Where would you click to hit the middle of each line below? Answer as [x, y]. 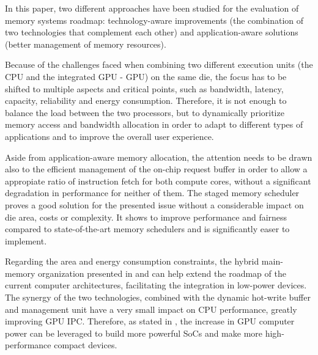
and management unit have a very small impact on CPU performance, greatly [151, 309]
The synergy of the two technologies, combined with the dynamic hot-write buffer [158, 297]
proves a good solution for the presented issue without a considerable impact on [154, 204]
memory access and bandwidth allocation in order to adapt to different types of [154, 124]
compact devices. [86, 345]
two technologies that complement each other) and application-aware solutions [152, 32]
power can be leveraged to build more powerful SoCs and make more [134, 333]
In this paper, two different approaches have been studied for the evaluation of [152, 8]
